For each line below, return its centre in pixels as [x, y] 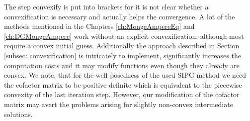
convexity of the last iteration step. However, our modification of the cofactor [122, 94]
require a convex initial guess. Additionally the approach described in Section [122, 46]
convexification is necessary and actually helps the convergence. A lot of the [120, 16]
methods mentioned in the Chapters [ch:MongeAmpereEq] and [99, 26]
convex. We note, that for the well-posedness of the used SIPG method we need [125, 75]
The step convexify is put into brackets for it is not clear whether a [106, 6]
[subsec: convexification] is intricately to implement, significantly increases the [123, 55]
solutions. [18, 114]
